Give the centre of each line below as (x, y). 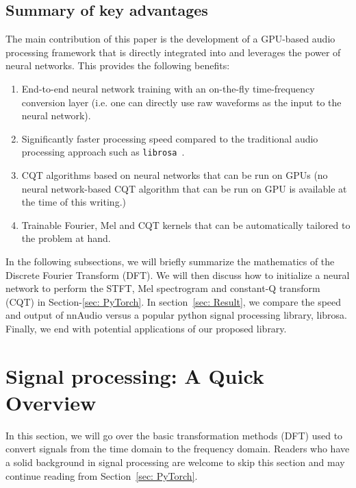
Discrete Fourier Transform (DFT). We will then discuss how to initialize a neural (178, 274)
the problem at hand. (66, 238)
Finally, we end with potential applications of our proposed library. (146, 328)
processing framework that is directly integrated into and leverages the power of (173, 52)
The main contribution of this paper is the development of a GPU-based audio (170, 39)
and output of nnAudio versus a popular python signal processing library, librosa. (176, 315)
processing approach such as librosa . (103, 152)
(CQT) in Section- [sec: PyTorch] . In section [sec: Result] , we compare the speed (174, 301)
